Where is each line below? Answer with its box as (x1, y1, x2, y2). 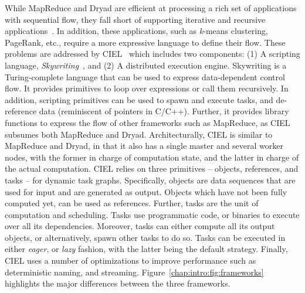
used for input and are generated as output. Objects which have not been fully (5, 185, 287, 197)
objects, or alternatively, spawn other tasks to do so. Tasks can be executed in (5, 231, 286, 243)
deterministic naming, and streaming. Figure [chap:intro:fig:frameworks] (5, 265, 264, 278)
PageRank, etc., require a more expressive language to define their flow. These (5, 36, 286, 48)
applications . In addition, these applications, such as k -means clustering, (5, 25, 268, 37)
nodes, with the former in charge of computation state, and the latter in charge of (5, 151, 299, 163)
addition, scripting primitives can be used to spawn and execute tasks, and (5, 93, 273, 105)
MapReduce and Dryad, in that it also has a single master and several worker (5, 139, 284, 152)
